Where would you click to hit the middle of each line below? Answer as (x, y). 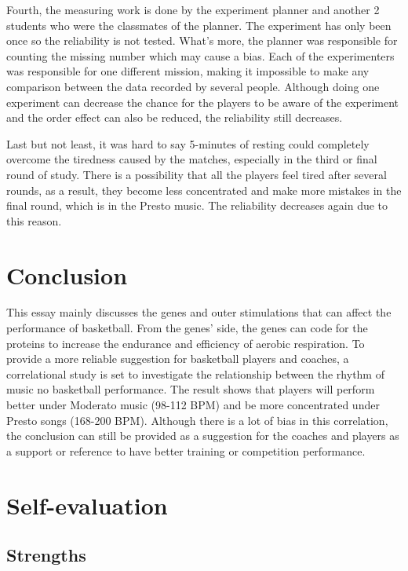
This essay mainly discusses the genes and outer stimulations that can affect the (199, 312)
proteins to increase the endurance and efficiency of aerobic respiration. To (186, 343)
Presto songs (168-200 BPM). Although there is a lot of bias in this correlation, (197, 420)
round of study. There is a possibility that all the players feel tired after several (197, 174)
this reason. (34, 220)
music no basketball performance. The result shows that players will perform (191, 389)
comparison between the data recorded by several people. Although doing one (193, 86)
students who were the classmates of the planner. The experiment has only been (199, 25)
